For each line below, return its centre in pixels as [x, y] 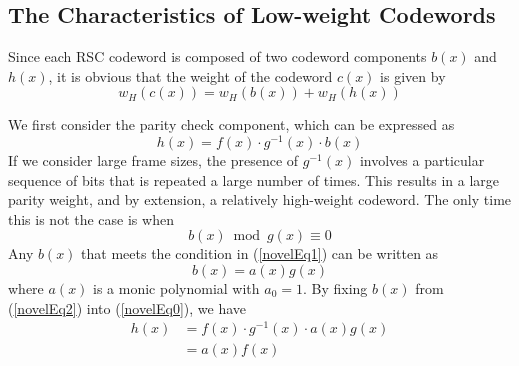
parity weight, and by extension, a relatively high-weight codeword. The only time [260, 199]
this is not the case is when [91, 218]
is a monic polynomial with [176, 288]
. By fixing [335, 288]
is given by [413, 75]
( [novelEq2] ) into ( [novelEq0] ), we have [127, 307]
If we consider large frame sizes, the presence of [153, 160]
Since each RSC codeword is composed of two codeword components [217, 56]
